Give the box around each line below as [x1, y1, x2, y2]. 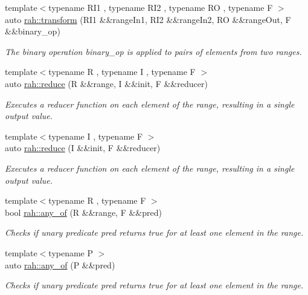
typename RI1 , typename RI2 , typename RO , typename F [48, 1, 273, 13]
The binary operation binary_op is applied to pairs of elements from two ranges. [5, 45, 302, 57]
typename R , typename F [48, 194, 146, 207]
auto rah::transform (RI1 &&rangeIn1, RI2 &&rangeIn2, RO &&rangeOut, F [5, 13, 291, 25]
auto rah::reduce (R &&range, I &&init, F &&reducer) [5, 77, 208, 89]
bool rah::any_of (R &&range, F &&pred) [5, 206, 162, 218]
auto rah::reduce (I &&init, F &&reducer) [5, 141, 161, 154]
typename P [48, 246, 94, 259]
